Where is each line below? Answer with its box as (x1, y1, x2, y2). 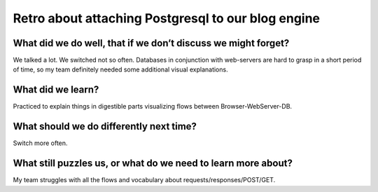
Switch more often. (13, 139, 68, 147)
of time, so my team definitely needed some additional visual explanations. (13, 65, 228, 74)
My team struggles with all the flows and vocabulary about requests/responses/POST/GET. (13, 176, 276, 184)
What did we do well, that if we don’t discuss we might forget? (13, 37, 290, 49)
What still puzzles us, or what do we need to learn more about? (13, 158, 293, 170)
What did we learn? (13, 84, 99, 96)
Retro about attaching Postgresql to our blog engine (13, 11, 321, 26)
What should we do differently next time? (13, 121, 197, 132)
